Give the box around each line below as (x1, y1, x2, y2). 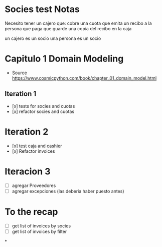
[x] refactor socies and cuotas (12, 108, 75, 114)
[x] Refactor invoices (12, 148, 55, 154)
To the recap (5, 206, 58, 217)
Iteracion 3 (5, 165, 51, 177)
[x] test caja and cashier (12, 143, 62, 149)
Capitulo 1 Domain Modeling (5, 53, 124, 65)
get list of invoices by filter (12, 228, 67, 234)
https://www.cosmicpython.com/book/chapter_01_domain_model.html (12, 75, 157, 81)
